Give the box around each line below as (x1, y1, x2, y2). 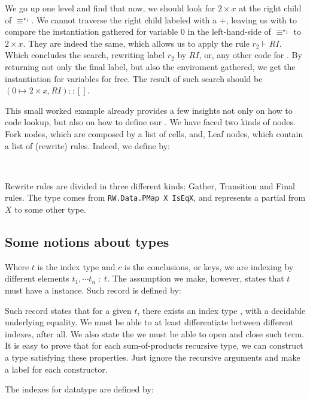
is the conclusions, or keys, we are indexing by (124, 260, 294, 273)
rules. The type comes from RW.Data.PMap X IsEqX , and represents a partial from (5, 191, 306, 204)
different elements (5, 272, 69, 285)
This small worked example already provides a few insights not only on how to (5, 104, 293, 116)
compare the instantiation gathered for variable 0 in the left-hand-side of (5, 25, 271, 38)
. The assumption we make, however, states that (107, 272, 284, 285)
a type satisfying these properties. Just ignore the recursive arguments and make (5, 350, 300, 363)
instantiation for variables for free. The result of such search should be (5, 72, 263, 84)
